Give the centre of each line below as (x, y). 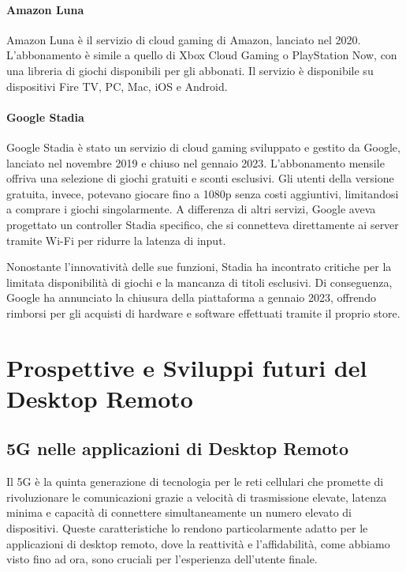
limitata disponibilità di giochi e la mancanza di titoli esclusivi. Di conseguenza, (199, 282)
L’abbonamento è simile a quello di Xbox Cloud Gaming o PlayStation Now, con (202, 55)
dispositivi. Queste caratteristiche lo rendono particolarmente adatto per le (187, 528)
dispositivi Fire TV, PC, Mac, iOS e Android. (117, 86)
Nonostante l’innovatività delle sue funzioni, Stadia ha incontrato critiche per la (199, 267)
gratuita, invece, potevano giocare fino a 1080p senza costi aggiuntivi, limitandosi (203, 193)
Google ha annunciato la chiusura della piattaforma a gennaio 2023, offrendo (191, 297)
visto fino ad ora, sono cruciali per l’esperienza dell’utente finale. (162, 559)
